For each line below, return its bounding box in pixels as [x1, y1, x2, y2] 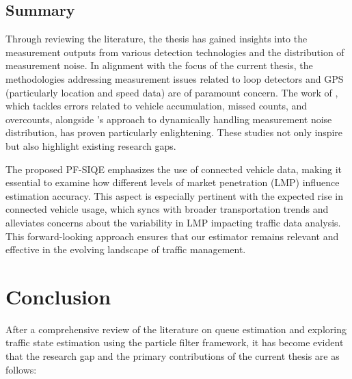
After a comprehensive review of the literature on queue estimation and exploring [5, 322, 347, 336]
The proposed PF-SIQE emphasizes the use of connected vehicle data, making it [5, 161, 342, 176]
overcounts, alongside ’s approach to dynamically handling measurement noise [5, 112, 332, 126]
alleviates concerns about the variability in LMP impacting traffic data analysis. [5, 215, 341, 229]
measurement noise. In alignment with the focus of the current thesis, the [5, 58, 313, 73]
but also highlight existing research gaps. [5, 138, 176, 153]
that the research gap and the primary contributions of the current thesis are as [5, 349, 340, 363]
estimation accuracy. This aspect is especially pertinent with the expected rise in [5, 188, 344, 202]
